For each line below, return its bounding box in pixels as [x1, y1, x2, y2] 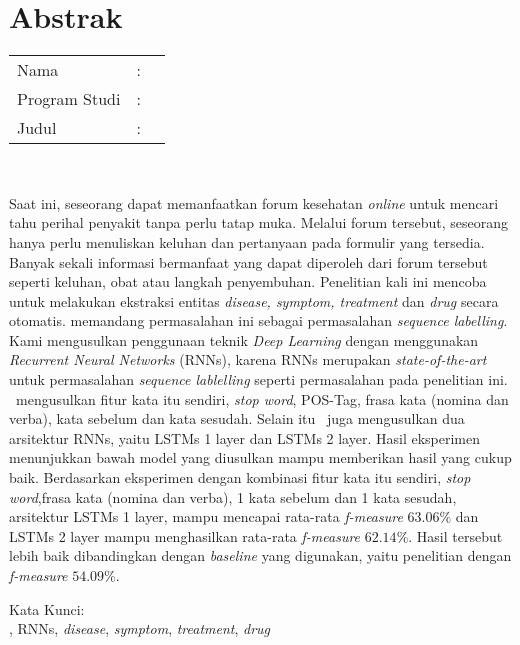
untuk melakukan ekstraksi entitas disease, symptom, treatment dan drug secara [9, 290, 499, 311]
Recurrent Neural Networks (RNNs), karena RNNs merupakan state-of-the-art [9, 349, 487, 370]
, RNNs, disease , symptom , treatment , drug [9, 618, 271, 639]
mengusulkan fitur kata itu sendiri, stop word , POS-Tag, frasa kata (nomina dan [15, 388, 509, 409]
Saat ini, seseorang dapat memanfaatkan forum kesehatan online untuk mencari [9, 192, 499, 213]
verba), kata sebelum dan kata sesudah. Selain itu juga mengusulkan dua [9, 408, 465, 429]
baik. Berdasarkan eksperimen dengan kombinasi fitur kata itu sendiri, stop [9, 467, 471, 488]
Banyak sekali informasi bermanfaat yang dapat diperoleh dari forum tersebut [9, 251, 488, 272]
